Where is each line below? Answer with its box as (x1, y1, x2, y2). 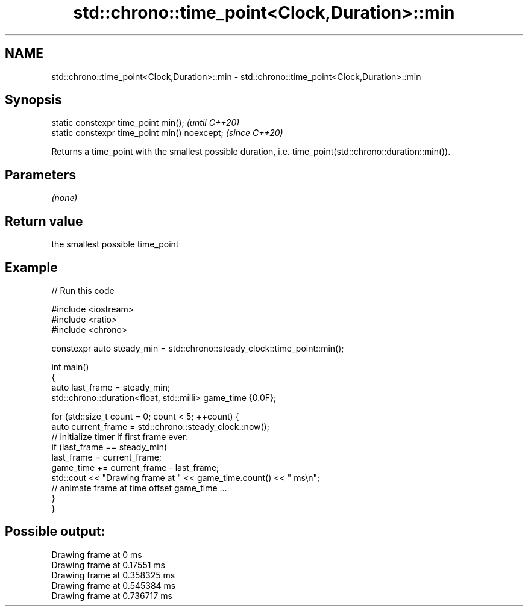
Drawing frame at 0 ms (51, 549, 142, 560)
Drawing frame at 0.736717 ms (51, 590, 172, 601)
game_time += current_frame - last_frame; (51, 462, 219, 473)
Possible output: (5, 524, 105, 539)
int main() (51, 361, 89, 372)
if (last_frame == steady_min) (51, 441, 168, 452)
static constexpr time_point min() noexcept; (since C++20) (51, 128, 283, 138)
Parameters (5, 167, 76, 182)
